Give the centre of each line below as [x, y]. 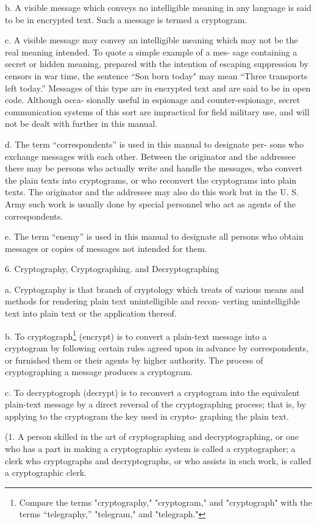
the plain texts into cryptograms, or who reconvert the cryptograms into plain [151, 180]
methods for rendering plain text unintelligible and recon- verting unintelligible [152, 301]
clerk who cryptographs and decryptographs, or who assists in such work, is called [158, 460]
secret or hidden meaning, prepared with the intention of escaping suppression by [157, 64]
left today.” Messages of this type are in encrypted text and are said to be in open [158, 88]
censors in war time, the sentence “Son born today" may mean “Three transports [156, 75]
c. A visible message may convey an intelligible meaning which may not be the [151, 40]
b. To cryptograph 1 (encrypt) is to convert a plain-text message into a [136, 335]
